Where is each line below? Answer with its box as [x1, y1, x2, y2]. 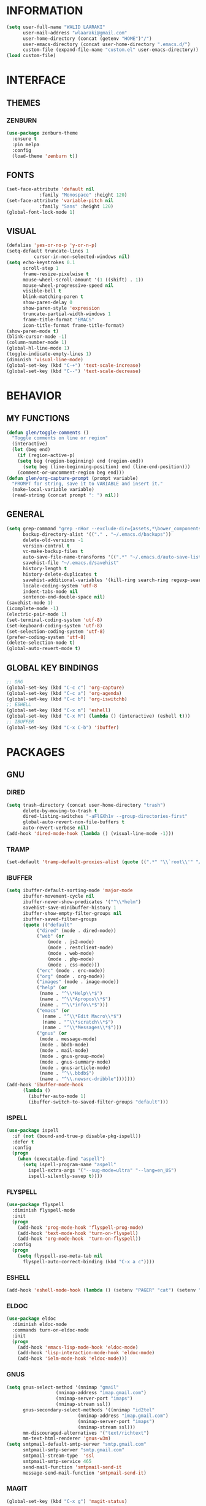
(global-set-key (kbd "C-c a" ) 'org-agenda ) [6, 690, 122, 696]
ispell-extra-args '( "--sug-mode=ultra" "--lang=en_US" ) [28, 1167, 177, 1174]
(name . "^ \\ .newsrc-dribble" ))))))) [39, 1076, 136, 1082]
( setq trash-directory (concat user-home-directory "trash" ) [6, 802, 166, 808]
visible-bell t [22, 288, 62, 294]
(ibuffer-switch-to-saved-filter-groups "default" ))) [28, 1099, 169, 1105]
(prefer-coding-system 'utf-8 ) [6, 634, 86, 640]
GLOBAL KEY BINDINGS [6, 662, 99, 673]
